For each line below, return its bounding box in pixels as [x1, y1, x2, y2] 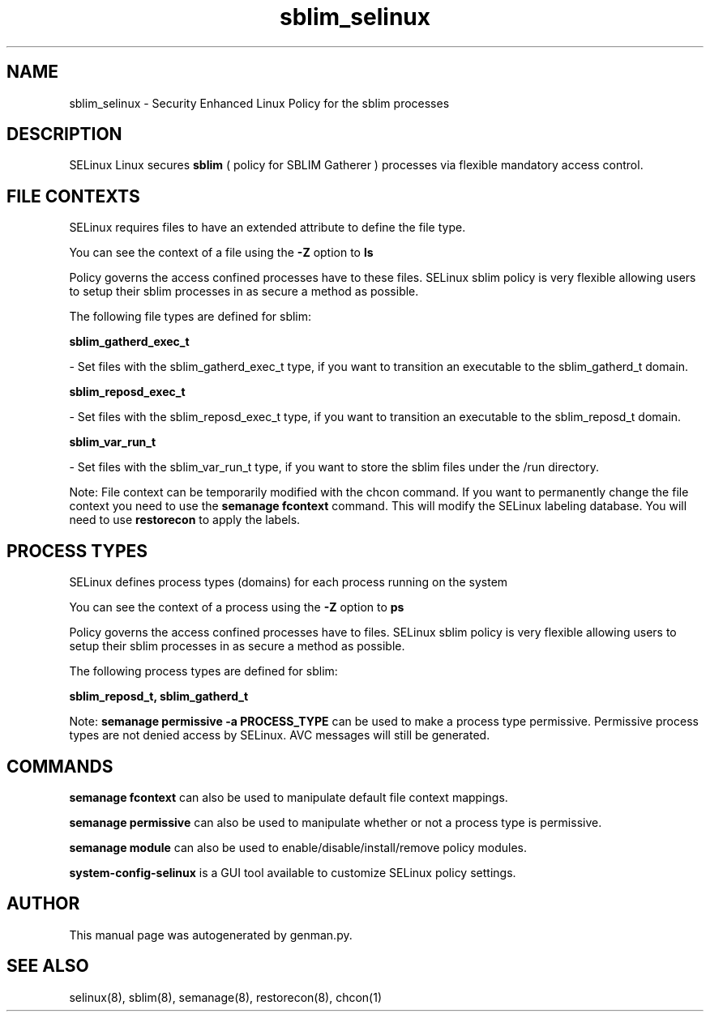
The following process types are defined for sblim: [69, 664, 338, 679]
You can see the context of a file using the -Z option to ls [69, 245, 374, 260]
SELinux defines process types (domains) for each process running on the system [69, 575, 508, 590]
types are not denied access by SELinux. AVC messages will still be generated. [69, 728, 490, 743]
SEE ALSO [6, 956, 89, 977]
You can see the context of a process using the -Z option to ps [69, 600, 404, 615]
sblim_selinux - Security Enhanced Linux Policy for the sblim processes [69, 96, 450, 110]
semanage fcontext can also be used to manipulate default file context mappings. [69, 790, 508, 804]
